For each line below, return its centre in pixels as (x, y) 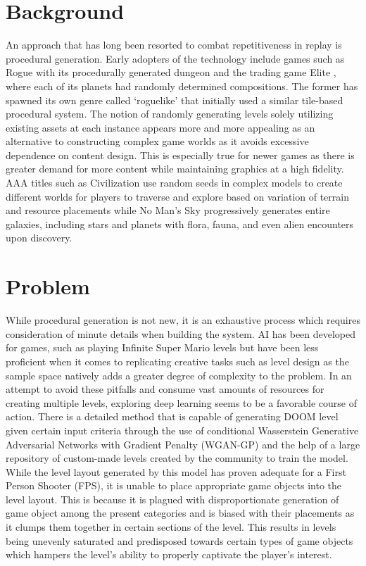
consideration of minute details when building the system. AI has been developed (181, 333)
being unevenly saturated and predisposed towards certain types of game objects (179, 540)
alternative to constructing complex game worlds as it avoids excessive (157, 141)
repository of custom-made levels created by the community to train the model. (177, 458)
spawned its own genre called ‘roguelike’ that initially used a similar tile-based (175, 100)
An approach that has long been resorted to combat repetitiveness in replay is (174, 45)
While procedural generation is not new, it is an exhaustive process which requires (183, 320)
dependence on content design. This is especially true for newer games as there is (180, 155)
